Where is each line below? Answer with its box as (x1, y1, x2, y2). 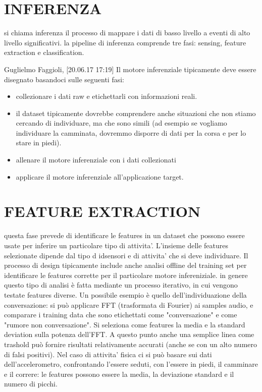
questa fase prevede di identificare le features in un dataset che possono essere (4, 230, 245, 241)
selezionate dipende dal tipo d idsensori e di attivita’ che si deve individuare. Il (4, 250, 248, 260)
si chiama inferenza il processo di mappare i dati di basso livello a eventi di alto (4, 27, 250, 38)
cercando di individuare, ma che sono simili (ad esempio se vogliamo (16, 118, 227, 128)
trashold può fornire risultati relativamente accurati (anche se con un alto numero (4, 339, 257, 349)
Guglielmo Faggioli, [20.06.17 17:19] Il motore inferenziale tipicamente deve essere (4, 64, 256, 74)
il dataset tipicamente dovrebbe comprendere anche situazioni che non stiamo (16, 107, 256, 118)
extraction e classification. (4, 47, 84, 58)
